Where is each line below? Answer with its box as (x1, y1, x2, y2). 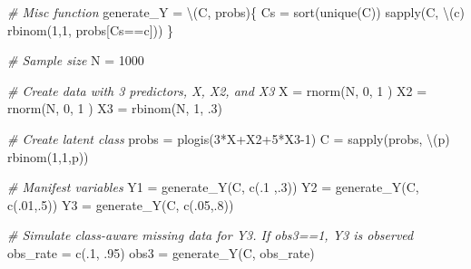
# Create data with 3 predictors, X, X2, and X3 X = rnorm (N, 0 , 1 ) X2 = (7, 81, 427, 100)
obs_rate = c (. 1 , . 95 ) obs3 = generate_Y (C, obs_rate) (7, 243, 315, 262)
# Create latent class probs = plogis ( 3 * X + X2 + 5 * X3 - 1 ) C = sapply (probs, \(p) (7, 129, 450, 148)
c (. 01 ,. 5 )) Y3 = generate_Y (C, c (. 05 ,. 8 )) (7, 195, 234, 214)
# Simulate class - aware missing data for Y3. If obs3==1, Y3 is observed (7, 226, 414, 245)
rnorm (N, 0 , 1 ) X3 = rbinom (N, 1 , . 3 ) (7, 99, 223, 118)
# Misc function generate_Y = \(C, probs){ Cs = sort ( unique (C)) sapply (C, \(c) (7, 3, 465, 21)
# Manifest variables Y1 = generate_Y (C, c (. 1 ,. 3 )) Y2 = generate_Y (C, (7, 178, 419, 197)
